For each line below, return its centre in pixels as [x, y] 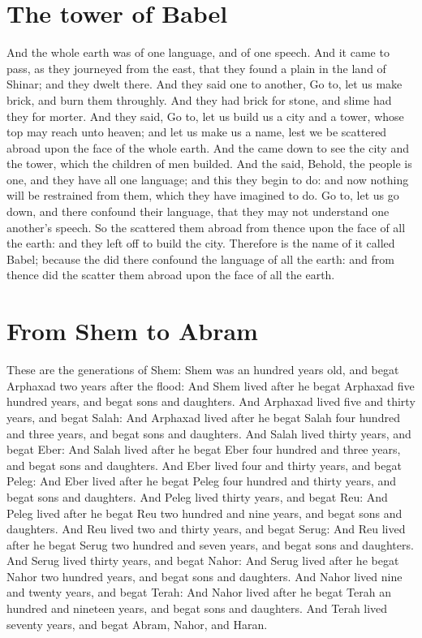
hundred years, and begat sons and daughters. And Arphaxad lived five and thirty [211, 401]
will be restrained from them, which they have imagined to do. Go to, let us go [203, 195]
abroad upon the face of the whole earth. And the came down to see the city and [208, 147]
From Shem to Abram [132, 331]
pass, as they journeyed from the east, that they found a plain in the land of [196, 68]
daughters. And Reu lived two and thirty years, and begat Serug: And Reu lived [206, 529]
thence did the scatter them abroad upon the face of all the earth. [171, 275]
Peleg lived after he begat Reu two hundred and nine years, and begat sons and [205, 513]
